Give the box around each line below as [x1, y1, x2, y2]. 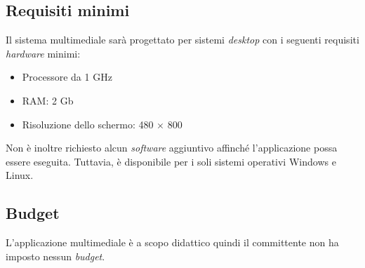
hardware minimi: [6, 46, 81, 60]
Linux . [6, 168, 34, 182]
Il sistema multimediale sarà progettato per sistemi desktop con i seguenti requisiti [6, 32, 359, 47]
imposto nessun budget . [6, 248, 105, 263]
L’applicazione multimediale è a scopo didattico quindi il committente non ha [6, 235, 339, 250]
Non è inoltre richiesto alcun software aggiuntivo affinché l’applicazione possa [6, 140, 338, 155]
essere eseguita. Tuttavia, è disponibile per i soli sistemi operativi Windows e [6, 154, 336, 168]
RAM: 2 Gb [22, 93, 74, 107]
